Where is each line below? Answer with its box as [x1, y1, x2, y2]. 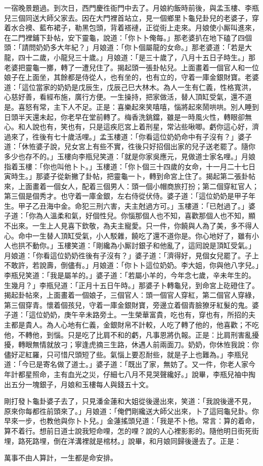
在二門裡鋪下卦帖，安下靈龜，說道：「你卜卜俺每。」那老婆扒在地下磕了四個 [4, 32, 252, 42]
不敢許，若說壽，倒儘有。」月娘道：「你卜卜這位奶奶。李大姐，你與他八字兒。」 [4, 260, 259, 270]
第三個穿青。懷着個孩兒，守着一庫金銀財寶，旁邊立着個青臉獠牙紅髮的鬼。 [4, 299, 252, 310]
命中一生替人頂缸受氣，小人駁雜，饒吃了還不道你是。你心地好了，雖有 [18, 230, 252, 241]
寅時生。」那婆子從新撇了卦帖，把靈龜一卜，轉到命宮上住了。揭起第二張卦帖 [4, 171, 255, 181]
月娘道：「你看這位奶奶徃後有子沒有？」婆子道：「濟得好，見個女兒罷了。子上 [4, 250, 259, 260]
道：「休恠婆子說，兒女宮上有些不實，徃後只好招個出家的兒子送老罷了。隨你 [4, 141, 255, 152]
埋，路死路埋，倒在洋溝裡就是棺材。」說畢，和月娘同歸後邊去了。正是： [4, 435, 241, 446]
